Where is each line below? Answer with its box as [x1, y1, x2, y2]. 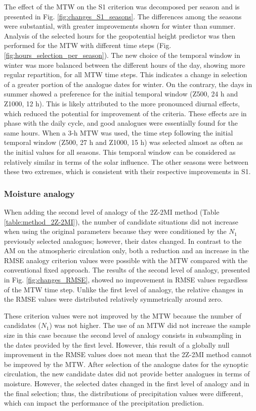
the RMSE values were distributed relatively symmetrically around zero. [4, 294, 223, 304]
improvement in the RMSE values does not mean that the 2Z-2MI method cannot [4, 349, 252, 360]
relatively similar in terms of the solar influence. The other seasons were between [4, 156, 249, 167]
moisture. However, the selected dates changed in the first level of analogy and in [4, 378, 250, 388]
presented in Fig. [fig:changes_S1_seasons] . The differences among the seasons [4, 11, 242, 21]
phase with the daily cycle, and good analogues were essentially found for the [4, 118, 238, 128]
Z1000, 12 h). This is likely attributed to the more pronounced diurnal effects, [4, 98, 240, 108]
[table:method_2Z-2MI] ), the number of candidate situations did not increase [4, 216, 239, 227]
